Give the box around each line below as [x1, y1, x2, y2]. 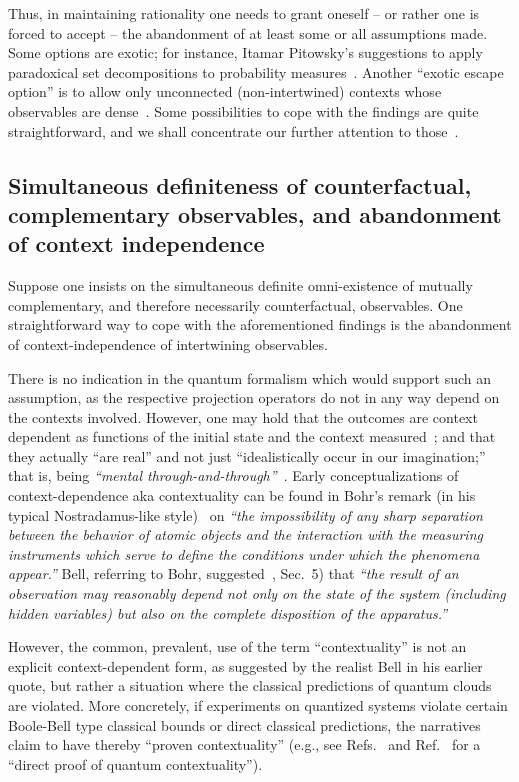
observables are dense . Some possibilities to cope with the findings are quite [8, 100, 479, 121]
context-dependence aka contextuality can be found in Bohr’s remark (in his [8, 485, 476, 506]
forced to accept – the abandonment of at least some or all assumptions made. [8, 22, 488, 43]
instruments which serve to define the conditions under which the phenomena [8, 543, 480, 564]
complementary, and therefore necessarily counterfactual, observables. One [8, 294, 463, 315]
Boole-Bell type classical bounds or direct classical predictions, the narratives [8, 714, 481, 735]
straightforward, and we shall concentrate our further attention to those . [8, 120, 459, 141]
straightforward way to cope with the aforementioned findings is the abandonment [8, 314, 512, 335]
